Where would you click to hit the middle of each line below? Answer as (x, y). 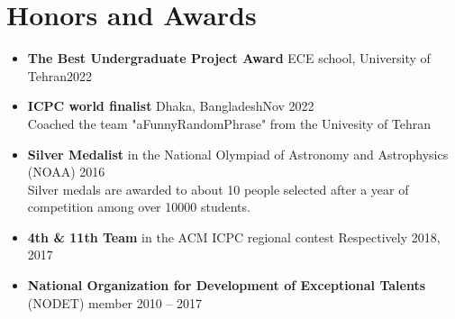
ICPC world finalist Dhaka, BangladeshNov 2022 (171, 106)
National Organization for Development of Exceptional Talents (227, 285)
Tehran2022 (60, 75)
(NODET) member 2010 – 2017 (115, 302)
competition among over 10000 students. (139, 207)
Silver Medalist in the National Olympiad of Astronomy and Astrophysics (238, 154)
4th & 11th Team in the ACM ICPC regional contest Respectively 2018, (234, 237)
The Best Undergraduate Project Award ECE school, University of (229, 58)
